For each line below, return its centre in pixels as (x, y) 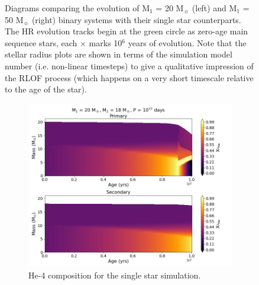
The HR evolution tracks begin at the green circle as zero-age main (127, 31)
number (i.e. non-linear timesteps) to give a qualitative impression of (129, 65)
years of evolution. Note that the (187, 42)
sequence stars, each (41, 42)
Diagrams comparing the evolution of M (77, 8)
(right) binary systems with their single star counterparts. (136, 19)
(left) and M (214, 8)
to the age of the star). (46, 89)
